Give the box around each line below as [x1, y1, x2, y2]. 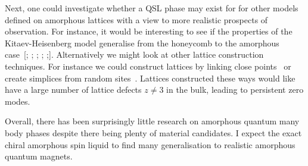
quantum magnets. [5, 150, 73, 162]
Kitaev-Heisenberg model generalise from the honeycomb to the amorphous [5, 36, 279, 49]
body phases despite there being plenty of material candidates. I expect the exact [5, 126, 302, 139]
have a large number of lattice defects [5, 83, 142, 96]
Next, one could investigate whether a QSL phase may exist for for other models [5, 2, 298, 14]
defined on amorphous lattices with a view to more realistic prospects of [5, 13, 268, 26]
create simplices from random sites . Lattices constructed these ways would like [5, 71, 295, 84]
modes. [5, 95, 30, 107]
